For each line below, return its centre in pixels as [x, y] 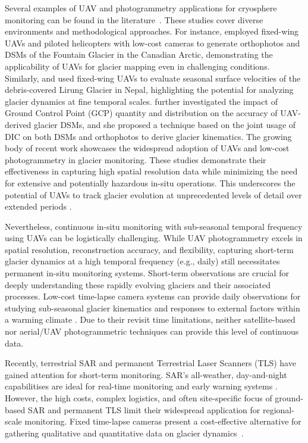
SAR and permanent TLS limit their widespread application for [144, 409]
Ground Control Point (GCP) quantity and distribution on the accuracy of [141, 113]
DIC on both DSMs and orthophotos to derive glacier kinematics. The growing [148, 136]
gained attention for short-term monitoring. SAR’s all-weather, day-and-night [146, 374]
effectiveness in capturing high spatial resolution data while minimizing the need [151, 171]
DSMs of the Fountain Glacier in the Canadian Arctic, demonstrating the [139, 54]
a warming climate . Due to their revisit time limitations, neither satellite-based [150, 319]
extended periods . [38, 206]
